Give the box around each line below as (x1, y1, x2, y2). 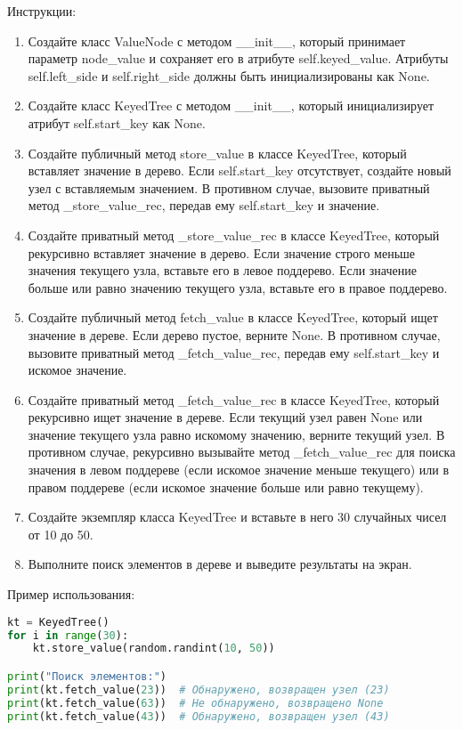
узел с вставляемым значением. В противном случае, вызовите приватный (28, 178, 430, 197)
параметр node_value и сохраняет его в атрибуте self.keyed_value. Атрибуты (28, 49, 449, 68)
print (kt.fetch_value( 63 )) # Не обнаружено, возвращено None (7, 696, 384, 710)
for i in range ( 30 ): (7, 629, 129, 642)
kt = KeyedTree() (7, 615, 110, 629)
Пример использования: (7, 585, 135, 604)
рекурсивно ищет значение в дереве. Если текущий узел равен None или (28, 408, 423, 426)
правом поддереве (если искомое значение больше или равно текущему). (28, 477, 424, 496)
